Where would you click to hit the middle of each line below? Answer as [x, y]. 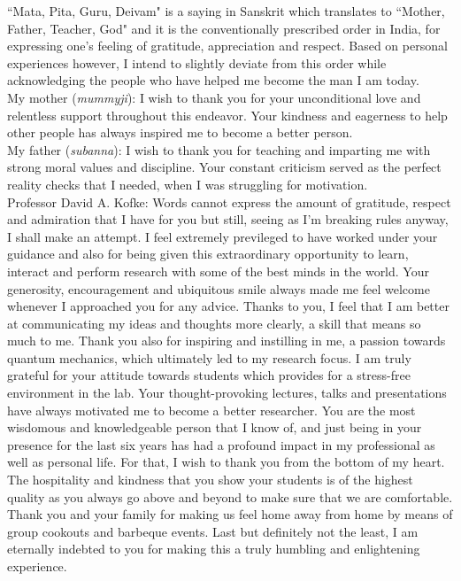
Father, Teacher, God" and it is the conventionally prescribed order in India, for [224, 28]
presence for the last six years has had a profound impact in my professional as [221, 444]
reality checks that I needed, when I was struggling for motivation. [188, 184]
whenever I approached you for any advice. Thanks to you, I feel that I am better [228, 306]
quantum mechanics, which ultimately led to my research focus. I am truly [209, 357]
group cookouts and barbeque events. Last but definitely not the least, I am [213, 531]
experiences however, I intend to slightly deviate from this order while [197, 62]
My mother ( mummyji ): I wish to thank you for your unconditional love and [214, 97]
